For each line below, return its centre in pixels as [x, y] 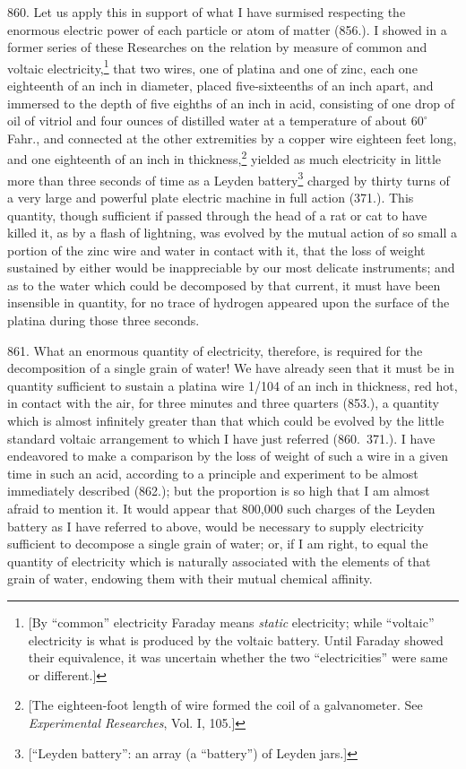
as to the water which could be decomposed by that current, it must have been [224, 285]
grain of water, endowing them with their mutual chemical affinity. [190, 579]
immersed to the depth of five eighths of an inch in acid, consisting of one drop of [231, 103]
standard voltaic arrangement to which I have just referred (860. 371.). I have [221, 438]
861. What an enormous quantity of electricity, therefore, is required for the [215, 350]
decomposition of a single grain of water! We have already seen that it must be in [231, 368]
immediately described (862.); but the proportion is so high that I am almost [219, 491]
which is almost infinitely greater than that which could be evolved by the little [226, 421]
